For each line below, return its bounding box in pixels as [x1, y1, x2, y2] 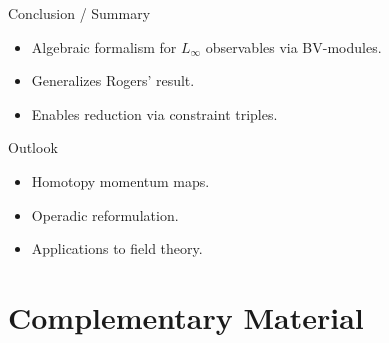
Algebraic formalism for [31, 36, 177, 57]
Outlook [8, 137, 58, 158]
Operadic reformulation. [31, 204, 179, 225]
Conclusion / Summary [8, 3, 151, 23]
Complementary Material [8, 296, 364, 337]
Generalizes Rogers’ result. [31, 70, 195, 91]
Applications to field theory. [31, 238, 203, 259]
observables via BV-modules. [205, 36, 382, 57]
